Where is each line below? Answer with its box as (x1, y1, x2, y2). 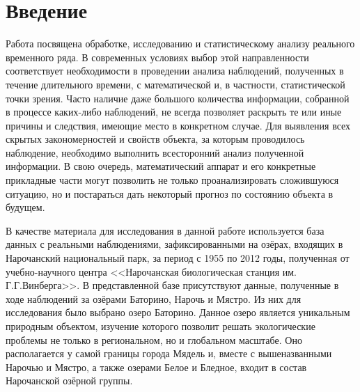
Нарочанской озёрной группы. (6, 373, 133, 388)
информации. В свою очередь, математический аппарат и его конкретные (6, 159, 316, 173)
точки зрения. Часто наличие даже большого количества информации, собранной (6, 91, 350, 105)
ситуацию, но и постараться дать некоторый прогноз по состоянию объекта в (6, 186, 334, 201)
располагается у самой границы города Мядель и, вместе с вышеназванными (6, 346, 332, 361)
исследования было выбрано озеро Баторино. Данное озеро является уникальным (6, 305, 350, 320)
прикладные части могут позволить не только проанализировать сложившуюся (6, 173, 339, 187)
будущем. (6, 200, 45, 214)
